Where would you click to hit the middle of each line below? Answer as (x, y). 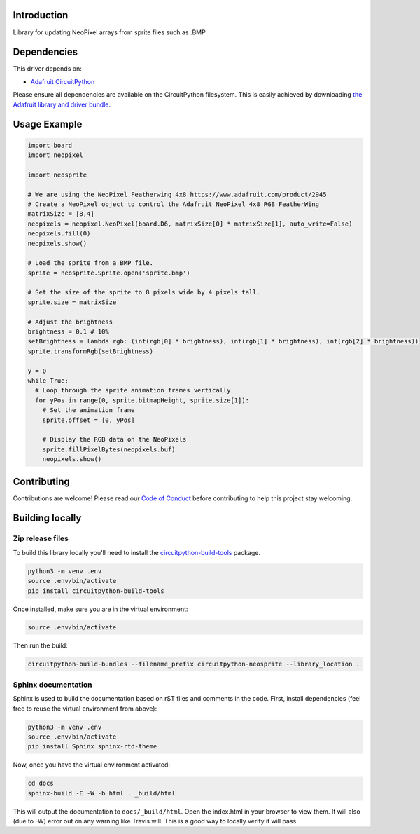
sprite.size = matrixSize (72, 302)
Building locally (47, 518)
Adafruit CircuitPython (63, 81)
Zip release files (41, 538)
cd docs (41, 784)
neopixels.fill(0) (59, 234)
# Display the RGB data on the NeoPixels (114, 439)
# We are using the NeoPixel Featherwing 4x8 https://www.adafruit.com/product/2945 (177, 194)
